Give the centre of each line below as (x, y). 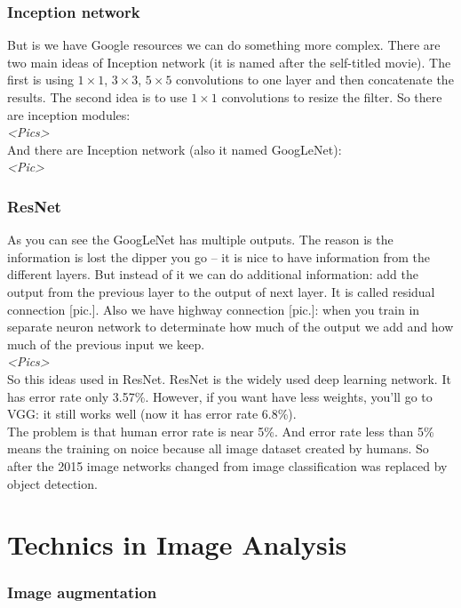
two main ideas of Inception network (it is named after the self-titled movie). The (229, 62)
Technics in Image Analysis (177, 544)
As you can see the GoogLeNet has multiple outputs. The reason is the (200, 240)
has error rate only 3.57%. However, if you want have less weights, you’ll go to (220, 396)
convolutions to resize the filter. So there (332, 97)
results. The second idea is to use (97, 97)
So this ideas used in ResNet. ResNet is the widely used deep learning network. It (229, 378)
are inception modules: (69, 114)
